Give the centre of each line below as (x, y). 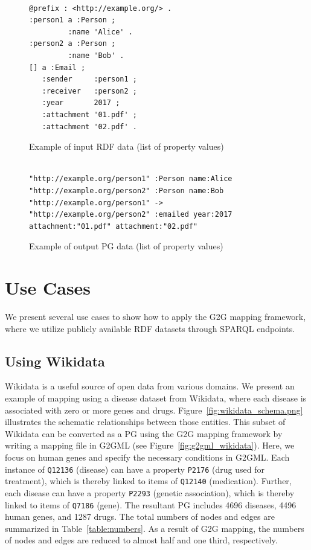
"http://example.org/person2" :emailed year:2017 (131, 215)
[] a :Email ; (57, 67)
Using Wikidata (55, 361)
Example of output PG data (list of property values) (126, 246)
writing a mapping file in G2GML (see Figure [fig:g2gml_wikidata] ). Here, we (150, 445)
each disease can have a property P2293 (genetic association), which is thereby (150, 492)
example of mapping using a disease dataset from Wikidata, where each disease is (156, 398)
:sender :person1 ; (89, 79)
